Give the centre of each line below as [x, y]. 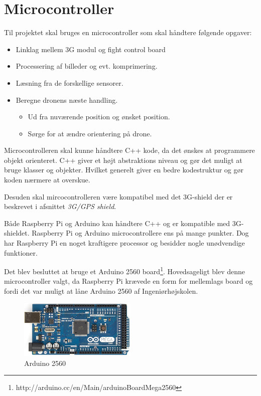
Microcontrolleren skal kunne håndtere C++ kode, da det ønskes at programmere [129, 150]
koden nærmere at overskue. [47, 180]
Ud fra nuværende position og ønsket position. [99, 117]
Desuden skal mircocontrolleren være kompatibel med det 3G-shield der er [118, 196]
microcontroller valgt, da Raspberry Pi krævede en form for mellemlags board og [128, 281]
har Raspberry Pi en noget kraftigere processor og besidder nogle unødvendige [124, 243]
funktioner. [21, 252]
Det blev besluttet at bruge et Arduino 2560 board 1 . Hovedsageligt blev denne [124, 270]
